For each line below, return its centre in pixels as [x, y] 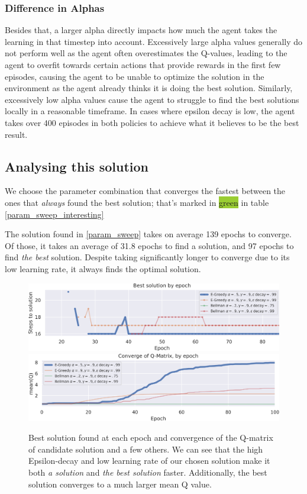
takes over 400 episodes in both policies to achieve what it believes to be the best [152, 122]
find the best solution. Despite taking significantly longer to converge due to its [147, 257]
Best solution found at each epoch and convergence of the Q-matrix [151, 438]
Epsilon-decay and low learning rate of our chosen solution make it [149, 461]
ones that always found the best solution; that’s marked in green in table [137, 202]
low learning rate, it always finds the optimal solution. [103, 268]
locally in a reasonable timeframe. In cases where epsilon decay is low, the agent [150, 111]
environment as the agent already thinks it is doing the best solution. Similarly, [149, 88]
